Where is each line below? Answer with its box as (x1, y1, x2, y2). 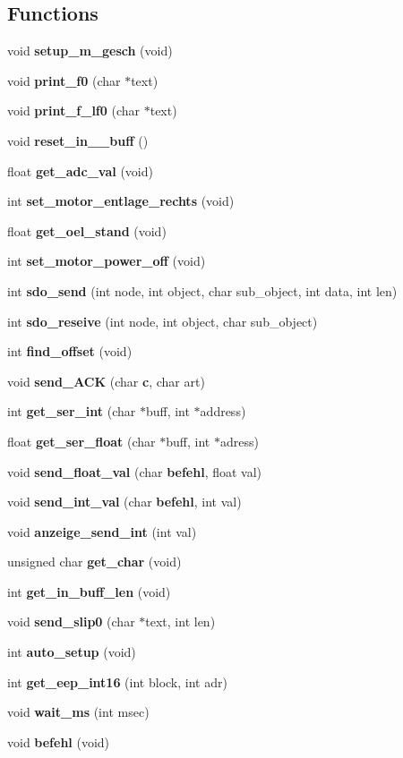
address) (200, 402, 246, 421)
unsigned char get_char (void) (7, 552, 182, 571)
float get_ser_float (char (7, 431, 156, 450)
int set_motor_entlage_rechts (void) (7, 192, 235, 210)
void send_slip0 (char (7, 612, 135, 631)
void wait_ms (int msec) (7, 703, 150, 721)
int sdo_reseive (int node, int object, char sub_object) (7, 311, 318, 330)
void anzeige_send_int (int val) (7, 522, 197, 541)
